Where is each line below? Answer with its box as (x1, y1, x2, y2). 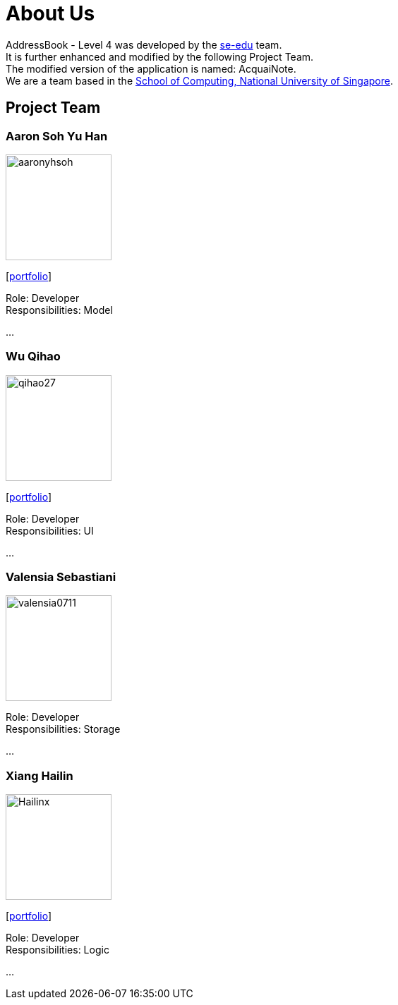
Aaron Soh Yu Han (6, 128, 108, 143)
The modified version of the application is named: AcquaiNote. (6, 62, 296, 75)
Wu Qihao (6, 349, 61, 364)
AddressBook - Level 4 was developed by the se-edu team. (6, 38, 282, 51)
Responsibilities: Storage (6, 723, 121, 736)
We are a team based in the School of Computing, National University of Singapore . (6, 74, 394, 87)
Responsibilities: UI (6, 524, 94, 537)
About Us (6, 1, 95, 25)
